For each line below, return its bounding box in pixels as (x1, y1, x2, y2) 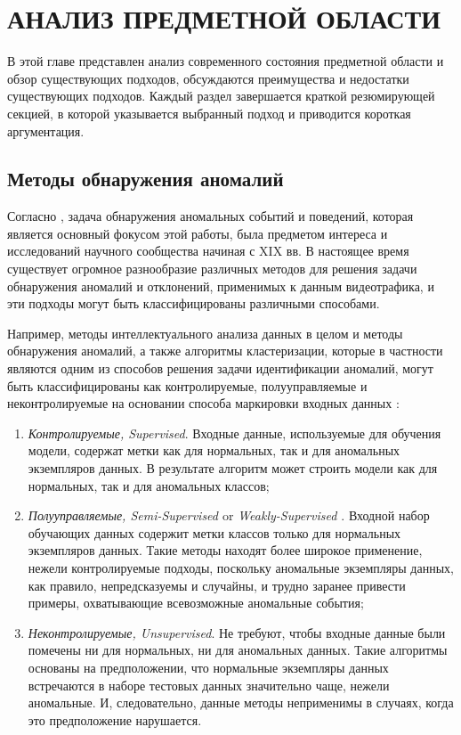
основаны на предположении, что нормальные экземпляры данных (28, 657, 389, 676)
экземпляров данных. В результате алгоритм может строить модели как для (28, 459, 438, 478)
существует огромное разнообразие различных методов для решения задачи (7, 259, 417, 278)
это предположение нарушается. (28, 710, 202, 729)
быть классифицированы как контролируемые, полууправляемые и (7, 376, 368, 395)
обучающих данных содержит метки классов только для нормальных (28, 523, 401, 542)
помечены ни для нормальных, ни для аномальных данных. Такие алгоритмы (28, 641, 448, 659)
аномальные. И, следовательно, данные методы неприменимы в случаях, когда (28, 693, 454, 712)
